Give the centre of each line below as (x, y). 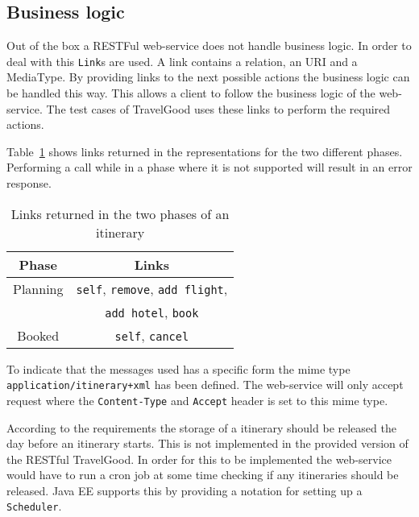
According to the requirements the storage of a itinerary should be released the (201, 427)
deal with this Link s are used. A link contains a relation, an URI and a (182, 61)
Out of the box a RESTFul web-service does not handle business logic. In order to (209, 45)
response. (29, 183)
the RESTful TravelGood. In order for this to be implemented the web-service (199, 459)
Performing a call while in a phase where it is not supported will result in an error (209, 167)
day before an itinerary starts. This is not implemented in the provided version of (207, 443)
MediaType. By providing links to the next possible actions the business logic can (208, 77)
